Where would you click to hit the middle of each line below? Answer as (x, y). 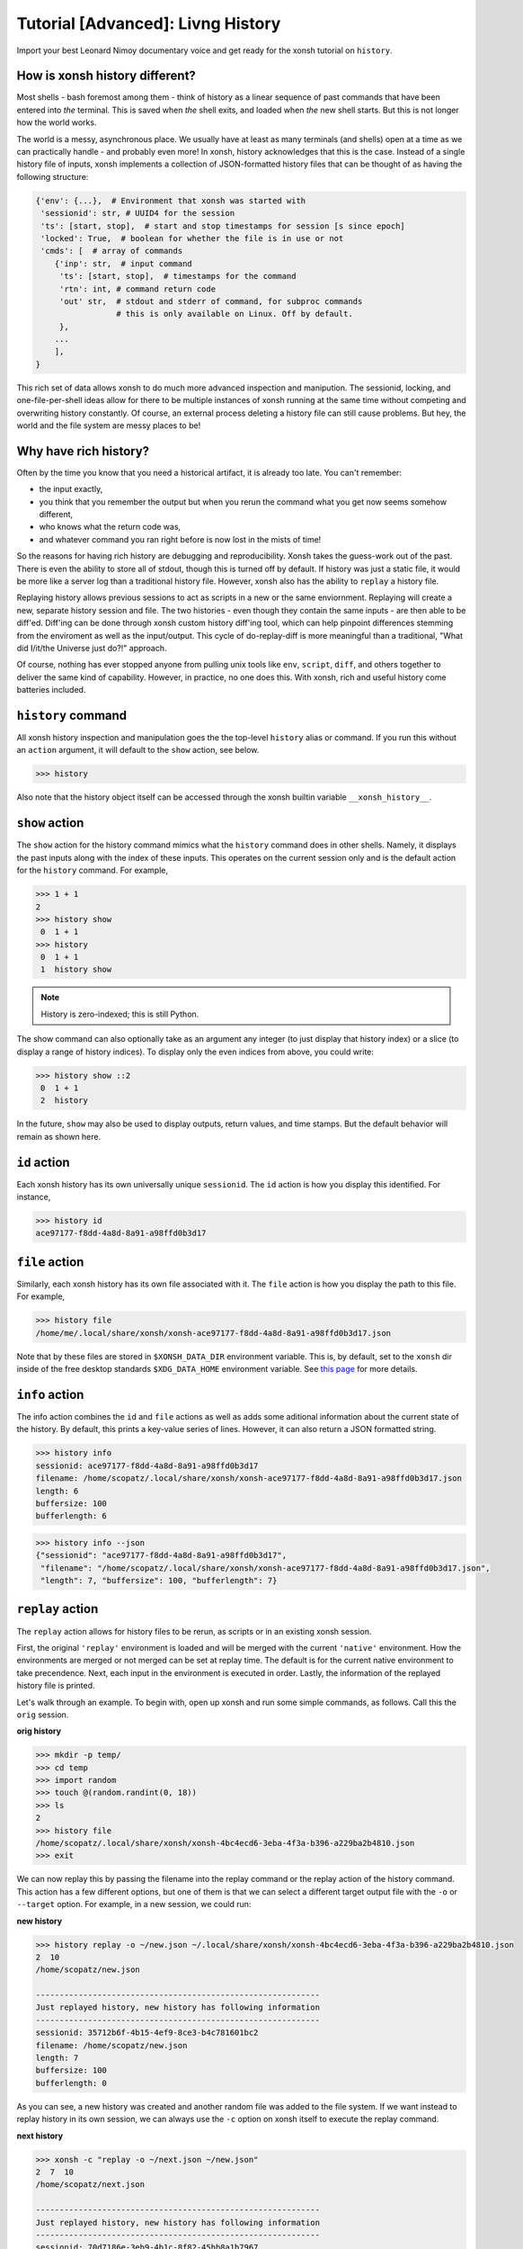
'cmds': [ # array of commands (112, 251)
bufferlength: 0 (71, 2083)
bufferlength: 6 (71, 1516)
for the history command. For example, (92, 870)
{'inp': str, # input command (123, 264)
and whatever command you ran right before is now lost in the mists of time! (180, 539)
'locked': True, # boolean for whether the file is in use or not (192, 238)
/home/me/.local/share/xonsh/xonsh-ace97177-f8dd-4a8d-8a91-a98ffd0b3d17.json (213, 1333)
